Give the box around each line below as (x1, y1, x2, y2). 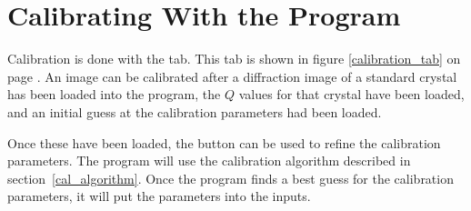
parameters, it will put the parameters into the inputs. (7, 186, 311, 206)
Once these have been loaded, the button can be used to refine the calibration (7, 133, 441, 152)
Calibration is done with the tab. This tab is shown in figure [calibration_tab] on (7, 49, 461, 68)
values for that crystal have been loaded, (238, 85, 465, 104)
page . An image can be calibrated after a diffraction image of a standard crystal (7, 66, 457, 85)
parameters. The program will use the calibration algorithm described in (7, 151, 411, 170)
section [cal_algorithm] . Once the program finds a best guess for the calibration (7, 168, 454, 187)
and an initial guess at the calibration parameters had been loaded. (7, 102, 382, 121)
